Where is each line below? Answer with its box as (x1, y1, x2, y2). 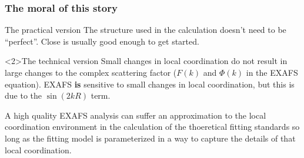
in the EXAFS (246, 66, 298, 78)
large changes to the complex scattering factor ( (5, 66, 177, 78)
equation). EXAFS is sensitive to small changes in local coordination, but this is (5, 78, 295, 90)
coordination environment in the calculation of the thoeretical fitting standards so (5, 120, 300, 133)
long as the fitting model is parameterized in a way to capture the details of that (5, 132, 296, 144)
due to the (5, 89, 42, 102)
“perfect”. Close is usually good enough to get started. (5, 35, 199, 47)
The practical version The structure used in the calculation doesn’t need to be (5, 23, 286, 36)
